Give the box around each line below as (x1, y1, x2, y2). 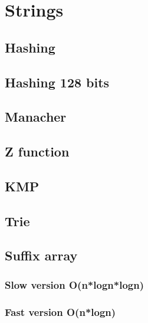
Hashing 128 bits (5, 73, 110, 91)
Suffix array (5, 246, 78, 265)
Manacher (5, 107, 67, 126)
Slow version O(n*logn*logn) (5, 277, 144, 292)
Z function (5, 142, 70, 161)
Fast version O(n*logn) (5, 304, 116, 319)
